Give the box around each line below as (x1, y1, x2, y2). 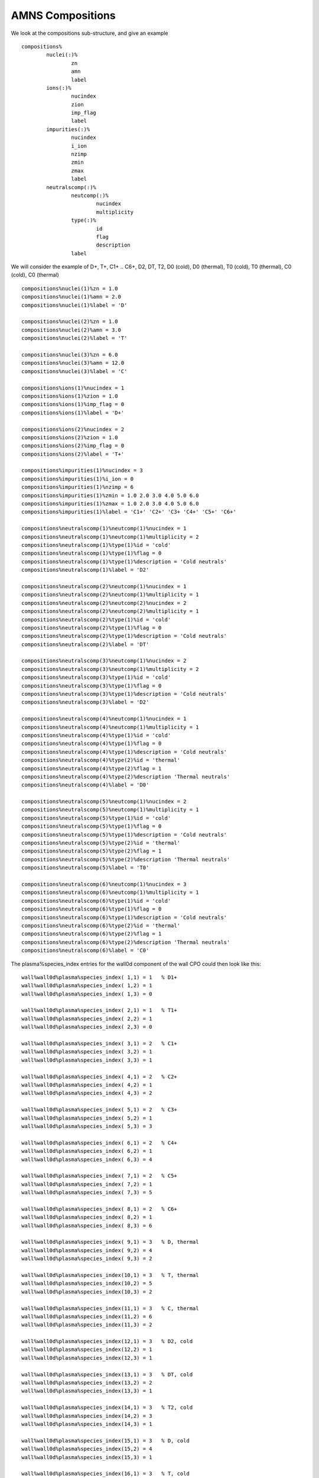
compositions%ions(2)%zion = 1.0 (21, 434, 118, 440)
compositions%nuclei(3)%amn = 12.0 (21, 359, 125, 367)
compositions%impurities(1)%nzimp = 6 (21, 484, 134, 491)
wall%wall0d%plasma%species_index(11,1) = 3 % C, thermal (21, 1305, 199, 1312)
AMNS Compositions (11, 9, 116, 22)
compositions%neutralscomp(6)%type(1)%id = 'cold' (21, 897, 171, 904)
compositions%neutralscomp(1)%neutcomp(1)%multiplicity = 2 (21, 533, 199, 540)
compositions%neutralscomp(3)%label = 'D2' (21, 699, 149, 706)
